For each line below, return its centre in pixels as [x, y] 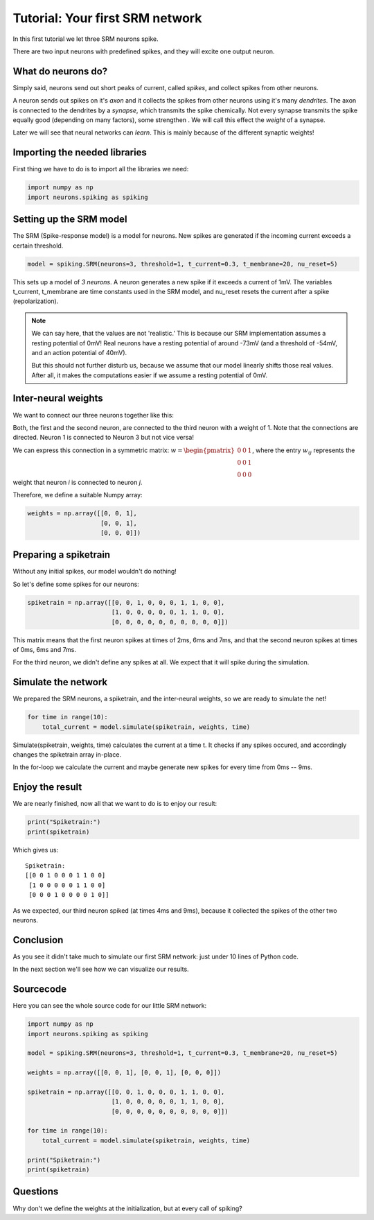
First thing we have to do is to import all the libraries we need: [101, 169]
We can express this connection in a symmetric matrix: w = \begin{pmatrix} [124, 450]
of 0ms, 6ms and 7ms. [44, 649]
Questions [36, 1192]
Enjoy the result [47, 787]
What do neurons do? [60, 71]
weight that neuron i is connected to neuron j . [78, 482]
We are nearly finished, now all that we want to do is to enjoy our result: [115, 804]
